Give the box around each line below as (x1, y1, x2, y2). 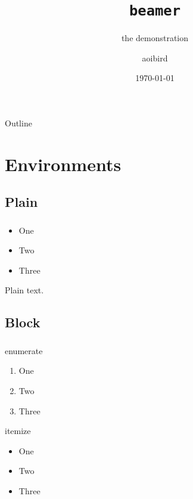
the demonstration (121, 32, 189, 44)
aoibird (142, 51, 168, 64)
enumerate (5, 344, 43, 357)
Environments (5, 151, 122, 176)
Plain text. (5, 284, 44, 296)
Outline (5, 117, 32, 129)
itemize (5, 424, 31, 437)
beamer (129, 2, 180, 20)
